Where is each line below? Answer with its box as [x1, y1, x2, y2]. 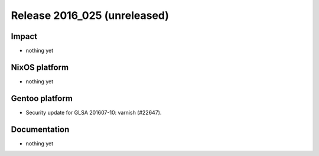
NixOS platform [11, 62, 69, 72]
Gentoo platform [11, 93, 73, 103]
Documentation [11, 124, 70, 134]
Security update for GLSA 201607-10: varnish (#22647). [25, 109, 162, 116]
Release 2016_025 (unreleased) [11, 9, 170, 22]
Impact [11, 31, 38, 41]
